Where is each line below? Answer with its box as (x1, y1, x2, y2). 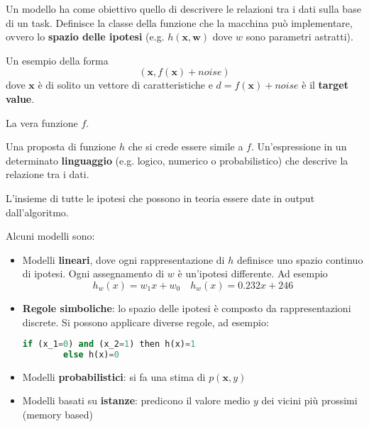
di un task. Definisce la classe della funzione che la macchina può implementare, (6, 15, 353, 30)
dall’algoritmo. (6, 204, 69, 219)
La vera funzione (6, 115, 78, 130)
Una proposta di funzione (6, 139, 116, 154)
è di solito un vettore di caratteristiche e (38, 77, 213, 92)
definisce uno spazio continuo (236, 252, 363, 267)
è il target (302, 77, 348, 92)
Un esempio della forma (6, 52, 109, 67)
